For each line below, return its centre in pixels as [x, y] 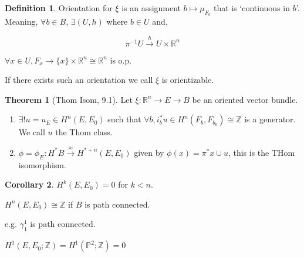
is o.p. [121, 60]
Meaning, [21, 21]
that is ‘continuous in [252, 8]
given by [149, 152]
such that [124, 119]
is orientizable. [188, 80]
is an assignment [151, 8]
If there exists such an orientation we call [79, 80]
